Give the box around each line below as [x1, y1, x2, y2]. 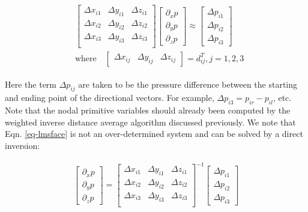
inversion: [5, 139, 40, 151]
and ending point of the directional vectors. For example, [5, 91, 214, 104]
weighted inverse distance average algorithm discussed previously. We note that [5, 115, 296, 128]
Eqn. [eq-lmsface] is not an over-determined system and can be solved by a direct [5, 127, 303, 140]
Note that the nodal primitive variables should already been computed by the [5, 104, 291, 117]
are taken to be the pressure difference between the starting [78, 77, 298, 90]
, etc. [273, 91, 292, 104]
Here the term [5, 77, 57, 90]
